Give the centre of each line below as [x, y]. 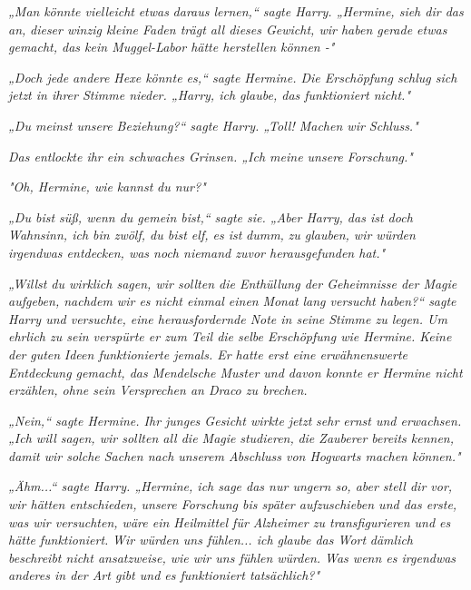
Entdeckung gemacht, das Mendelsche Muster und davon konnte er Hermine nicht [235, 372]
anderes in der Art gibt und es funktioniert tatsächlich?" [164, 575]
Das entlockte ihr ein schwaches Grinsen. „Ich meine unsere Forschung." [211, 156]
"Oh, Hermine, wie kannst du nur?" [107, 187]
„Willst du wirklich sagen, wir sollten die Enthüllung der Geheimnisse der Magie [233, 283]
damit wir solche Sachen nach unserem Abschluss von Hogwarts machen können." [235, 455]
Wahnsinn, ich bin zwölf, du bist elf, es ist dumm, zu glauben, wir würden [212, 235]
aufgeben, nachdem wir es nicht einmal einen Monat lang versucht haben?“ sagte [232, 301]
